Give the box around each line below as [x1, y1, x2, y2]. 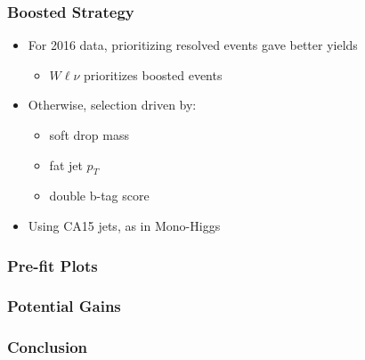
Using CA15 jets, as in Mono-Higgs [28, 216, 221, 234]
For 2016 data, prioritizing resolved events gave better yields [28, 36, 358, 54]
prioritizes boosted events [83, 65, 223, 84]
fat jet [49, 155, 83, 174]
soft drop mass [49, 126, 129, 143]
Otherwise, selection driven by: [28, 95, 197, 114]
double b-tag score [49, 186, 150, 205]
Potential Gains [7, 295, 121, 317]
